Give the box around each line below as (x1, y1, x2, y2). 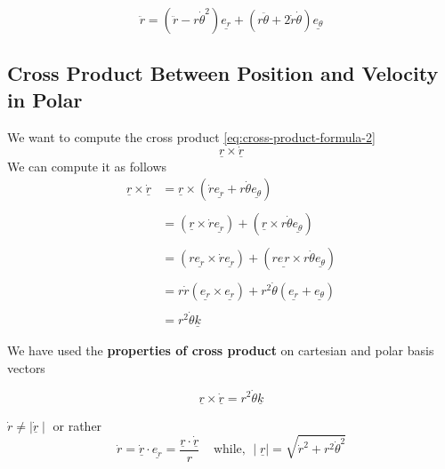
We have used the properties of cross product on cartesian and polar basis (7, 341, 434, 360)
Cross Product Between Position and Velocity (7, 60, 439, 87)
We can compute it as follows (7, 156, 167, 175)
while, (213, 443, 246, 457)
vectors (7, 358, 45, 377)
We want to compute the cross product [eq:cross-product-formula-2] (7, 127, 376, 146)
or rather (53, 416, 102, 434)
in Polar (7, 85, 83, 113)
